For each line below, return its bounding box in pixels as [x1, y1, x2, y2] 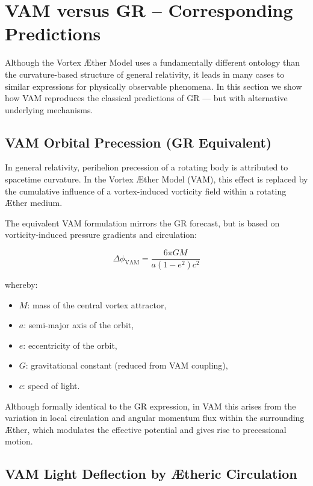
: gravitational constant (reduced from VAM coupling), [25, 359, 228, 372]
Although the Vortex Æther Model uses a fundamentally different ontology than [5, 56, 300, 69]
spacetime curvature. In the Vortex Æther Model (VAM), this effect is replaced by [5, 173, 308, 185]
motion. [5, 435, 33, 447]
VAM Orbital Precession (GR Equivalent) [5, 132, 272, 151]
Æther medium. [5, 196, 63, 209]
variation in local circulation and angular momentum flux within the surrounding [5, 411, 305, 424]
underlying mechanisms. [5, 103, 93, 116]
